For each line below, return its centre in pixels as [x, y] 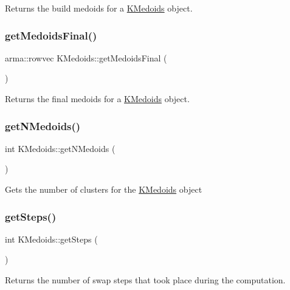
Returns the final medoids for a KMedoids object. [97, 98]
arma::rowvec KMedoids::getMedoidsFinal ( [86, 57]
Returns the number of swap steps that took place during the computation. [145, 280]
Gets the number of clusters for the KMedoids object [104, 189]
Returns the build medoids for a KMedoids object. [99, 8]
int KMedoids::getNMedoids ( [60, 148]
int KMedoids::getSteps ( [51, 239]
